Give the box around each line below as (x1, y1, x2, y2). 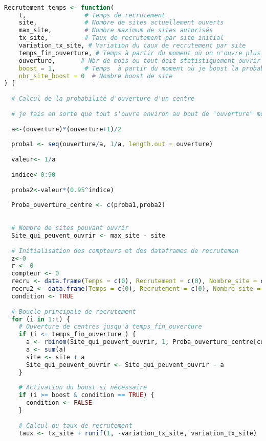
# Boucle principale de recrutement (11, 308, 136, 315)
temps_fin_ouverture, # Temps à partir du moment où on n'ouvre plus (18, 49, 261, 57)
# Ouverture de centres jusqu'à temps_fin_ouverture (18, 323, 202, 331)
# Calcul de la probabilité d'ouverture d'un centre (11, 95, 195, 103)
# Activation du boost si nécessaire (18, 384, 147, 391)
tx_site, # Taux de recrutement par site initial (18, 34, 224, 42)
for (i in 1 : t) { (11, 315, 70, 323)
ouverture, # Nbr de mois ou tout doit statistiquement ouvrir (18, 57, 261, 64)
